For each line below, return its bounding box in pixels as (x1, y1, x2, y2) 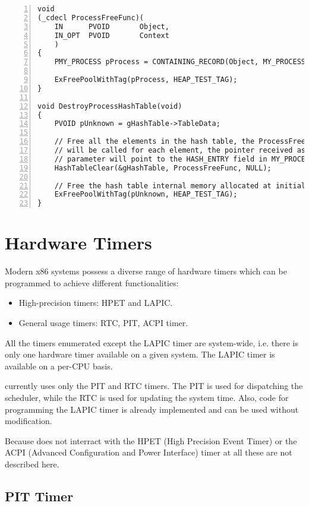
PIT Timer (5, 486, 74, 505)
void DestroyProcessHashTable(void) (37, 102, 182, 110)
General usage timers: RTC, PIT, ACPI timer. (18, 317, 188, 329)
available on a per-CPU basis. (5, 359, 113, 372)
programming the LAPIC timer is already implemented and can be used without (5, 403, 299, 415)
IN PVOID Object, (54, 22, 169, 31)
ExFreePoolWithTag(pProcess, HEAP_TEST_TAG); (54, 75, 238, 84)
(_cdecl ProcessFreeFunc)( (37, 13, 144, 22)
